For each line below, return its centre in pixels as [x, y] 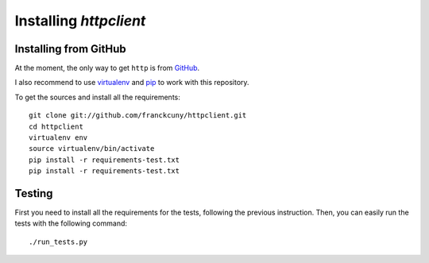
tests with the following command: [71, 223]
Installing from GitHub [70, 49]
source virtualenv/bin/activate [92, 149]
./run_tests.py [58, 242]
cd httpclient [56, 126]
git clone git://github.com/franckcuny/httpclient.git [138, 116]
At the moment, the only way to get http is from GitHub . [107, 68]
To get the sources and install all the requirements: [97, 97]
